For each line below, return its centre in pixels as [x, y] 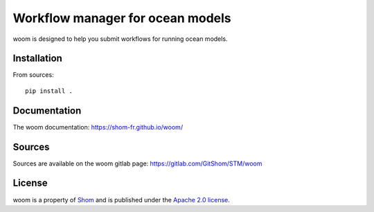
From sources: [34, 75]
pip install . [49, 91]
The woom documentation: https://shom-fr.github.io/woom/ [98, 127]
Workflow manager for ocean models [122, 18]
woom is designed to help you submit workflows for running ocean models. [120, 39]
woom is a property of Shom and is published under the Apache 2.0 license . [121, 200]
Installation [37, 59]
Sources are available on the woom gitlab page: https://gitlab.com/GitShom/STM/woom [137, 164]
